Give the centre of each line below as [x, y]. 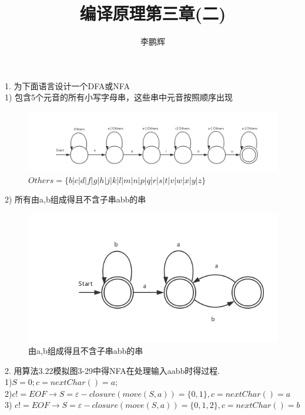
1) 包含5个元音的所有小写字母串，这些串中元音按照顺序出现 [119, 97]
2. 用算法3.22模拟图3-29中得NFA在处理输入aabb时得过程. [113, 370]
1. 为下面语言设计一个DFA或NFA [67, 85]
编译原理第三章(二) [153, 13]
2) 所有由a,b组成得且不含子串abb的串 [76, 199]
